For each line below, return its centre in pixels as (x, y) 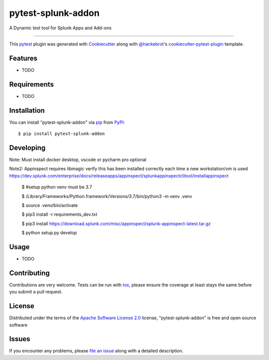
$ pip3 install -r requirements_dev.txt (60, 214)
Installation (27, 110)
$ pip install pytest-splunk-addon (62, 134)
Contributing (29, 273)
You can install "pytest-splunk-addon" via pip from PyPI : (67, 122)
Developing (27, 147)
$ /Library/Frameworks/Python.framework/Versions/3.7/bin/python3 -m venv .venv (107, 196)
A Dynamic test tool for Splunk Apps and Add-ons (60, 28)
